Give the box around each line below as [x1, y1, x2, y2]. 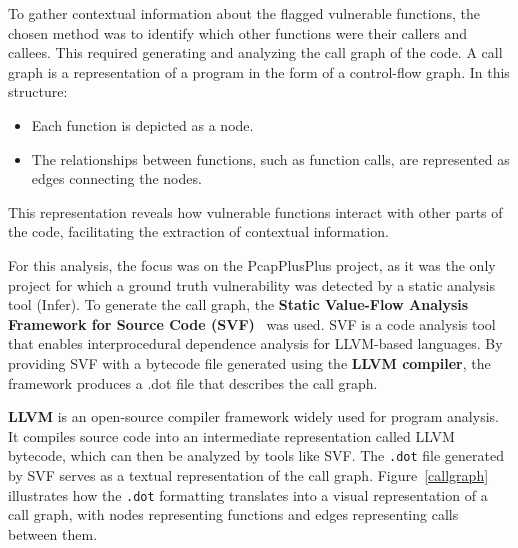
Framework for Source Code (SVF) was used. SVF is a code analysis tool [8, 313, 496, 334]
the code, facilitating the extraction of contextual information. [8, 221, 389, 242]
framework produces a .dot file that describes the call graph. [8, 372, 378, 393]
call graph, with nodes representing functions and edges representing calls [8, 504, 459, 525]
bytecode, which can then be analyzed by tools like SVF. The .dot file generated [8, 445, 504, 466]
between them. [8, 523, 98, 544]
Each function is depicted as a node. [31, 114, 254, 135]
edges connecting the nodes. [31, 168, 202, 189]
